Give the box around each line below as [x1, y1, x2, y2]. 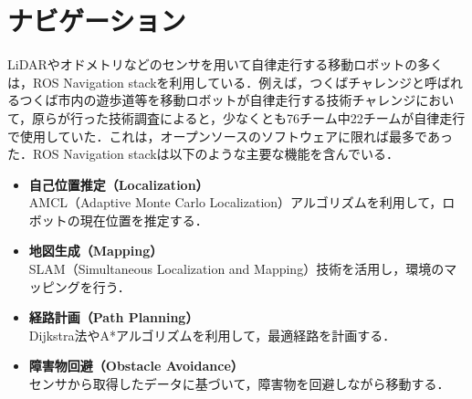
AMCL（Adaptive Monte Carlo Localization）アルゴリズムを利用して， [28, 193, 443, 212]
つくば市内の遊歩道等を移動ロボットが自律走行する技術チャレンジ [19, 90, 416, 110]
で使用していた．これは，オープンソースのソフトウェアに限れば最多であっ [7, 126, 453, 145]
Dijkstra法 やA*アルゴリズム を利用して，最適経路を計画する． [28, 325, 396, 344]
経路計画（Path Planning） [28, 308, 199, 327]
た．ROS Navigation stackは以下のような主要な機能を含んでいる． [7, 144, 399, 163]
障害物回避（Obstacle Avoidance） [28, 356, 244, 375]
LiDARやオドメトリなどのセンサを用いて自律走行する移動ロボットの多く [7, 55, 444, 74]
